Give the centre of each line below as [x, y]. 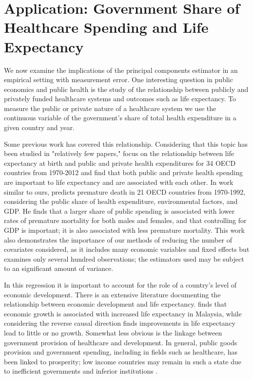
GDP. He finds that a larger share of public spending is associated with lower [119, 211]
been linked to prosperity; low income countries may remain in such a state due [123, 361]
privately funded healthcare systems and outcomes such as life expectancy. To [120, 99]
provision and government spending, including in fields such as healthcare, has [121, 352]
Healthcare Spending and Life [106, 27]
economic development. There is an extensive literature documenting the [112, 294]
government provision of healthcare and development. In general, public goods [121, 342]
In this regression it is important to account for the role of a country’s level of [120, 284]
